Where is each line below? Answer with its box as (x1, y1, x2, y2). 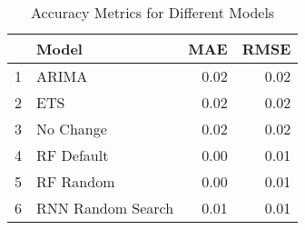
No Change (36, 118, 107, 139)
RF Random (36, 171, 115, 192)
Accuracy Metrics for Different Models (31, 2, 275, 23)
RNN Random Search (36, 197, 174, 218)
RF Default (36, 145, 109, 165)
